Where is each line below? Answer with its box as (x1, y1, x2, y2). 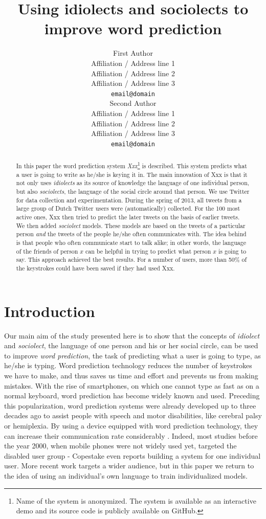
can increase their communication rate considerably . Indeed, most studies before (4, 430, 258, 441)
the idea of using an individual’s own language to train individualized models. (4, 470, 248, 481)
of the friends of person (16, 246, 78, 255)
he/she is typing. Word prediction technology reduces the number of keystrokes (4, 360, 252, 371)
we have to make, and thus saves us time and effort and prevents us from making (4, 370, 258, 380)
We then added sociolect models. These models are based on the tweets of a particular (16, 221, 246, 230)
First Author (113, 48, 153, 58)
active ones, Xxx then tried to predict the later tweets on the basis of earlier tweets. (16, 213, 240, 221)
